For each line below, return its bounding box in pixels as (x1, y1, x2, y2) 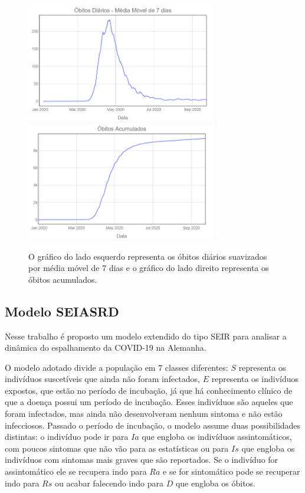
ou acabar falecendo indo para (54, 476, 163, 489)
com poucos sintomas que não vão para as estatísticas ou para (5, 442, 229, 454)
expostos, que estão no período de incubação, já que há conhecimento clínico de (5, 384, 293, 396)
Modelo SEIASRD (5, 302, 119, 320)
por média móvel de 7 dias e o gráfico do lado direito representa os (28, 262, 269, 274)
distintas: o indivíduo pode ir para (5, 430, 129, 443)
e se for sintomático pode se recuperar (163, 465, 300, 478)
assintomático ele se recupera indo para (5, 465, 147, 478)
